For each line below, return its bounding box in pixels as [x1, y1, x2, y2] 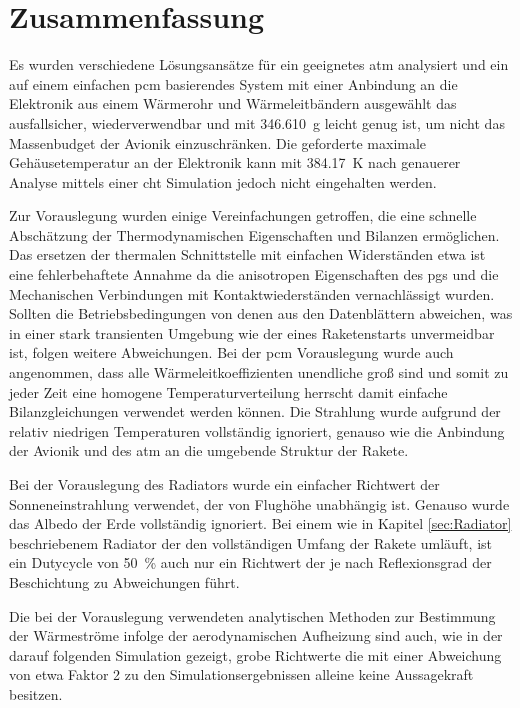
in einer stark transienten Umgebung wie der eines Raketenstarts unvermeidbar [9, 322, 495, 343]
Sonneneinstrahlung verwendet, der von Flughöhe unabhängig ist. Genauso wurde [9, 493, 510, 514]
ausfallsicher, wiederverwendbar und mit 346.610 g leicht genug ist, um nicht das [9, 112, 505, 133]
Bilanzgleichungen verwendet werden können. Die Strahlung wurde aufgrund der [9, 401, 501, 422]
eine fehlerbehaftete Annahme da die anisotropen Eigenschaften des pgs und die [9, 264, 499, 285]
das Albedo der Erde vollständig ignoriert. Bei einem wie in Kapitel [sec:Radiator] [9, 513, 512, 534]
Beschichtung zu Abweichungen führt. [9, 571, 240, 592]
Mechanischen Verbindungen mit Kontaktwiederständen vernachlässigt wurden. [9, 283, 495, 304]
